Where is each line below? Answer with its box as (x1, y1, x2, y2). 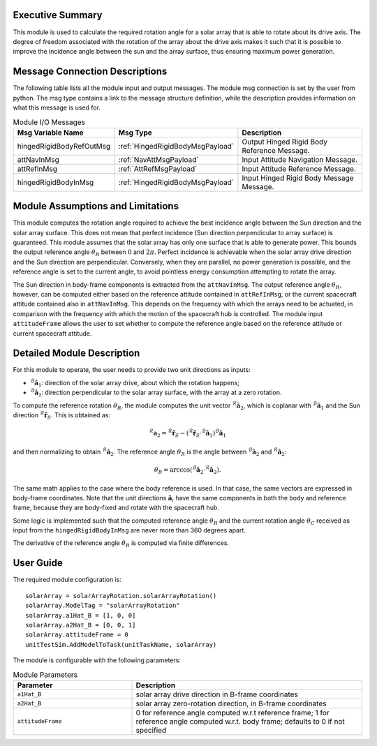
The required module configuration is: (13, 576, 122, 584)
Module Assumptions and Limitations (13, 200, 179, 212)
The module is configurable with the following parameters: (13, 656, 182, 664)
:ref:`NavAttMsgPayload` (118, 154, 199, 164)
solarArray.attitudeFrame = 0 (25, 631, 129, 639)
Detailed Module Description (13, 348, 140, 359)
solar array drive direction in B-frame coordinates (135, 689, 298, 699)
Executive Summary (13, 9, 103, 21)
